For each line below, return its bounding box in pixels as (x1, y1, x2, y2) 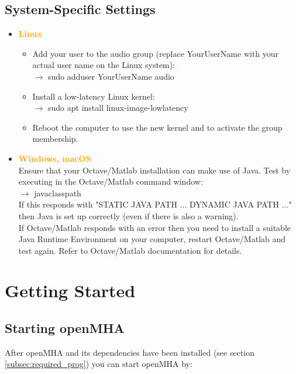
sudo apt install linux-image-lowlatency (48, 101, 188, 114)
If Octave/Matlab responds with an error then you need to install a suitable (18, 221, 291, 233)
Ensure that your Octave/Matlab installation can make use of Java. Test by (18, 164, 291, 176)
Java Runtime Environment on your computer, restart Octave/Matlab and (18, 233, 286, 245)
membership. (32, 132, 78, 145)
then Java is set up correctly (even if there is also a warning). (18, 209, 239, 222)
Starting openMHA (5, 319, 125, 337)
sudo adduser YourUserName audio (48, 70, 174, 82)
